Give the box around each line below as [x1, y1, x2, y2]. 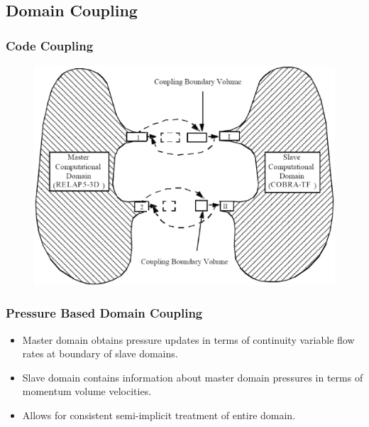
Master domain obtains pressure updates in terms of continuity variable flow [22, 332, 355, 347]
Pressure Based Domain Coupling [6, 304, 203, 322]
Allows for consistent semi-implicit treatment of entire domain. [22, 407, 296, 422]
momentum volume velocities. [22, 384, 152, 399]
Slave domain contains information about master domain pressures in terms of [22, 369, 363, 384]
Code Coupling [6, 36, 94, 54]
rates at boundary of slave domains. [22, 346, 178, 361]
